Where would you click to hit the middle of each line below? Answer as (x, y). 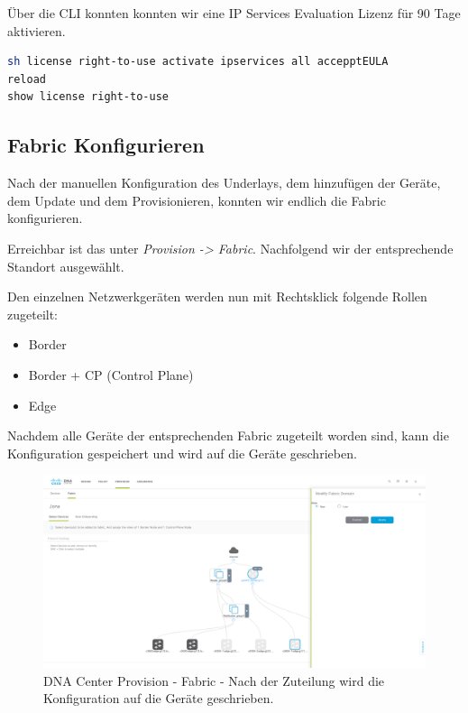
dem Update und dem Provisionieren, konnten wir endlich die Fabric (197, 200)
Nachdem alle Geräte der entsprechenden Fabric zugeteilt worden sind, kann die (228, 435)
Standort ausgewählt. (66, 266)
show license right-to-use (88, 97)
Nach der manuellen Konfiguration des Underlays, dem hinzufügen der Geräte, (224, 183)
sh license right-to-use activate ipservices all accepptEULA (198, 62)
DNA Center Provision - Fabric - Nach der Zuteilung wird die (214, 680)
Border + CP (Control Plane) (111, 374)
